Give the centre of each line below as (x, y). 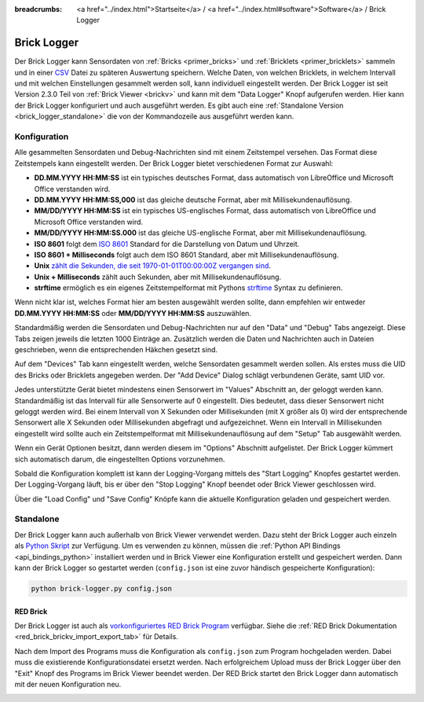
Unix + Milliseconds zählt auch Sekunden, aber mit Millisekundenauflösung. (158, 277)
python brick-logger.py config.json (102, 589)
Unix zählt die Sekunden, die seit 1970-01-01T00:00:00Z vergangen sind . (152, 266)
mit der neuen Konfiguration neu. (68, 684)
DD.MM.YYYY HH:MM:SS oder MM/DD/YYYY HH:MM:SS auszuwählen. (133, 313)
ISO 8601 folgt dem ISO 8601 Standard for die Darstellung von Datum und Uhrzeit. (167, 244)
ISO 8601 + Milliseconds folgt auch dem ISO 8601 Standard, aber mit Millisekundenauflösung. (186, 255)
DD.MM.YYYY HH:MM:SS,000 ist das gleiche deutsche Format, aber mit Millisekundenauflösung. (193, 200)
